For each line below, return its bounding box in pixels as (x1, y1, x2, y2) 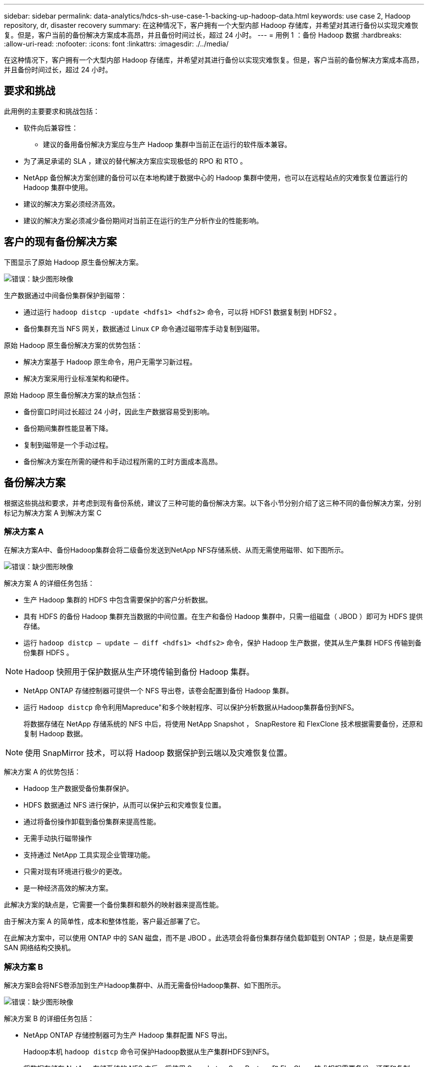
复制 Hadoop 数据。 (23, 729, 87, 738)
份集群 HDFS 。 (23, 648, 73, 657)
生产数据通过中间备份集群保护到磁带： (4, 291, 127, 299)
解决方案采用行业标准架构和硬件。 (23, 374, 133, 383)
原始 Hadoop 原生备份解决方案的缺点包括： (4, 390, 143, 399)
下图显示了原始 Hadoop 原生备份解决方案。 (4, 257, 143, 266)
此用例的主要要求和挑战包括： (4, 107, 100, 115)
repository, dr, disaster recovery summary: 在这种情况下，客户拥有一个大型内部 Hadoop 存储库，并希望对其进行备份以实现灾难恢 (4, 21, 418, 29)
